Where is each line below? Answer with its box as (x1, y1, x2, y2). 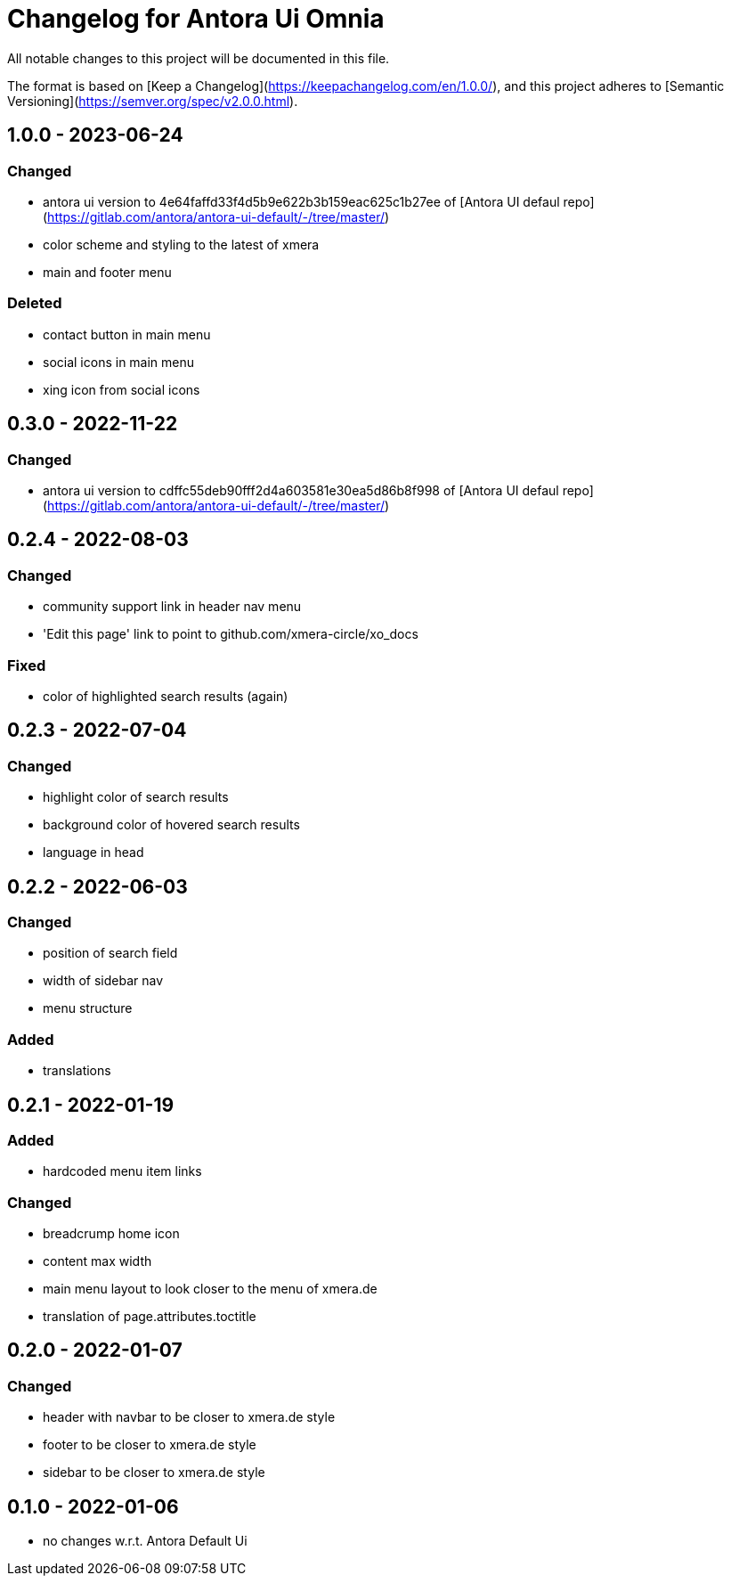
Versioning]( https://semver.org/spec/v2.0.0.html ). (7, 93, 298, 109)
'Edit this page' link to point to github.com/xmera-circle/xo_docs (43, 626, 418, 642)
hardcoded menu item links (43, 1163, 202, 1179)
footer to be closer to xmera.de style (43, 1437, 256, 1453)
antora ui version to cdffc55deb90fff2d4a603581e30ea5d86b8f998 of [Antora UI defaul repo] (43, 482, 594, 498)
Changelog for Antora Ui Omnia (7, 4, 385, 34)
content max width (43, 1253, 152, 1269)
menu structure (43, 1000, 133, 1016)
